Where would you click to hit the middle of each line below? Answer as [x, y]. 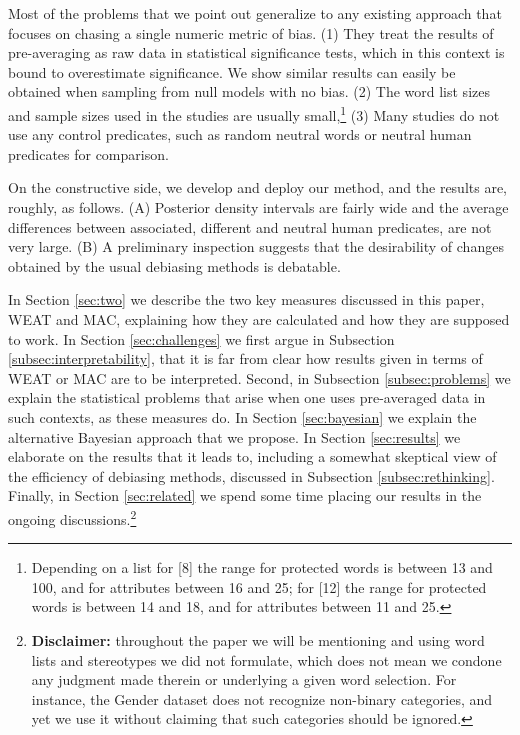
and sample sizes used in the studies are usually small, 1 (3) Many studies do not [254, 113]
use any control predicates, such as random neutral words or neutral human [240, 134]
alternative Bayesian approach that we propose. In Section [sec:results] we [234, 436]
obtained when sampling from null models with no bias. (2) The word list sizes [249, 91]
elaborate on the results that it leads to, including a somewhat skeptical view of [252, 456]
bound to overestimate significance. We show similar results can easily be [232, 71]
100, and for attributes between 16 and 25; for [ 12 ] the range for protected [259, 586]
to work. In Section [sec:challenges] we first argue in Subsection [201, 338]
